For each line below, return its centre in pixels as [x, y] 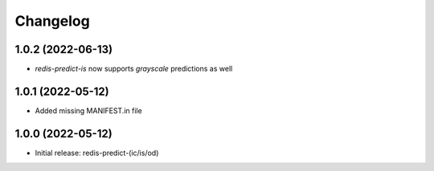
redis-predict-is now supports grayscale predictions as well [134, 69]
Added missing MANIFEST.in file [88, 110]
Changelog [52, 21]
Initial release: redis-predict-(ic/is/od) [97, 153]
